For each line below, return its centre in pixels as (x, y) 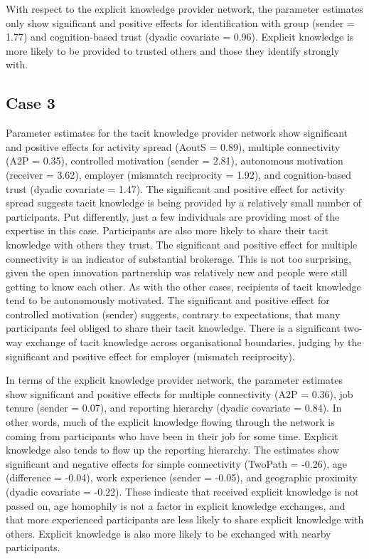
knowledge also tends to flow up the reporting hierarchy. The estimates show (173, 450)
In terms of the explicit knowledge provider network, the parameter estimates (175, 380)
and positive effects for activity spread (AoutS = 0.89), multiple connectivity (173, 146)
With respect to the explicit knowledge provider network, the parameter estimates (184, 9)
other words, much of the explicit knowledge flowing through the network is (170, 422)
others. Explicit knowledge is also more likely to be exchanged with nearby (169, 533)
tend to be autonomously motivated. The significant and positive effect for (168, 300)
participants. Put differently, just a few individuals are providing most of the (173, 216)
